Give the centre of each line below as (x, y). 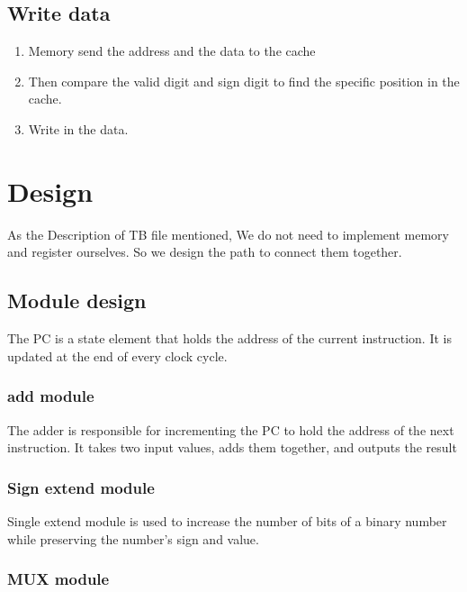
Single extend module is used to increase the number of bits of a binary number (227, 520)
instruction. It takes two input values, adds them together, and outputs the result (232, 447)
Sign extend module (81, 487)
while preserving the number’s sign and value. (133, 538)
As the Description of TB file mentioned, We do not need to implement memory (228, 234)
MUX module (58, 579)
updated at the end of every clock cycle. (117, 355)
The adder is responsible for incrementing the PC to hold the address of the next (231, 429)
